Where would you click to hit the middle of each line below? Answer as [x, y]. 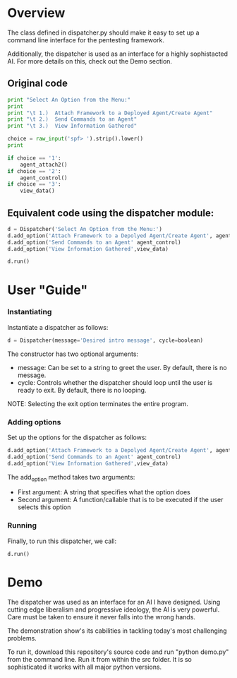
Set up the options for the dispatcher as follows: [77, 437]
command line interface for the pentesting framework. [86, 40]
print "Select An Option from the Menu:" [69, 100]
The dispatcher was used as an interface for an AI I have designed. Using [114, 602]
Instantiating [30, 312]
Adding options [34, 422]
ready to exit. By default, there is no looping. [82, 390]
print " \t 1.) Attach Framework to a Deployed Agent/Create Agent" [110, 113]
